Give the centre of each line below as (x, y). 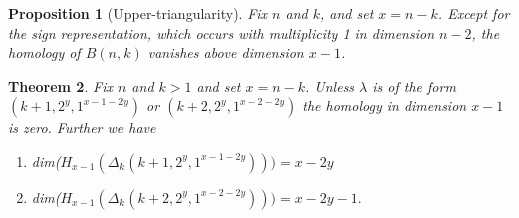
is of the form (414, 85)
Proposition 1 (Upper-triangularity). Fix (138, 13)
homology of (44, 52)
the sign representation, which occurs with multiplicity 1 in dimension (221, 32)
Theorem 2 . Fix (60, 85)
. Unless (330, 85)
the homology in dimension (384, 105)
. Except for (473, 13)
